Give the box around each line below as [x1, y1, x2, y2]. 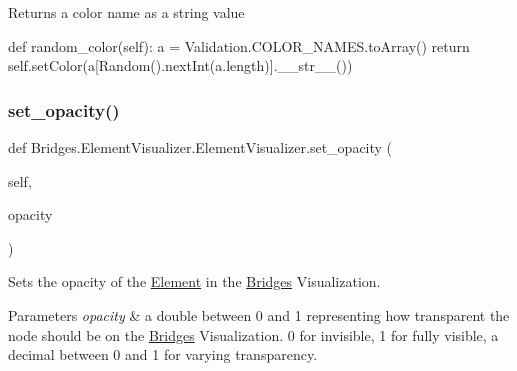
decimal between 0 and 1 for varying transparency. [8, 344, 318, 365]
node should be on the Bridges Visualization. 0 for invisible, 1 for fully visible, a [8, 324, 499, 345]
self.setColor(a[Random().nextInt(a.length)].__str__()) [8, 55, 353, 76]
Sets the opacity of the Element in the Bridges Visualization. [8, 271, 381, 292]
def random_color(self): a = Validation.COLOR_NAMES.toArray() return [8, 35, 470, 56]
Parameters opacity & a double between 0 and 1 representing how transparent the [8, 304, 510, 325]
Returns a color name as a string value [8, 2, 245, 22]
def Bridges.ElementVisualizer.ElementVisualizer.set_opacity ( [8, 137, 393, 157]
